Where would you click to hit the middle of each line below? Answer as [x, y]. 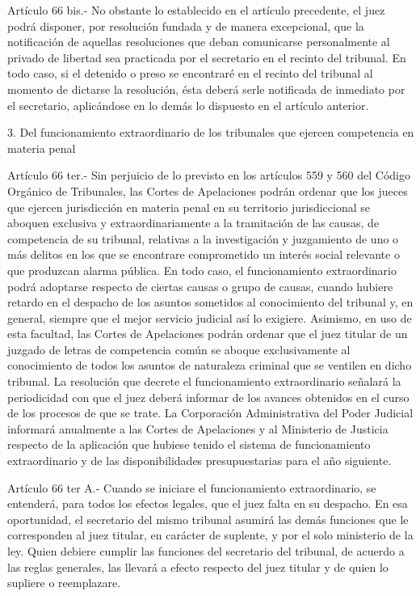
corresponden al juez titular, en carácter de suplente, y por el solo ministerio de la [210, 535]
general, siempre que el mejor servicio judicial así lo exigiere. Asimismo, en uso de [210, 317]
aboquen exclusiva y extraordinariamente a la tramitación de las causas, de [193, 223]
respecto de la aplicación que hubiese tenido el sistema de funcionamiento [189, 444]
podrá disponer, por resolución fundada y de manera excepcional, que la [186, 25]
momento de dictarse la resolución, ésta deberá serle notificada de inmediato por [206, 89]
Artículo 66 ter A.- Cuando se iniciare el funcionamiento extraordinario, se [192, 487]
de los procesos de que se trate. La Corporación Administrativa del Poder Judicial [210, 413]
